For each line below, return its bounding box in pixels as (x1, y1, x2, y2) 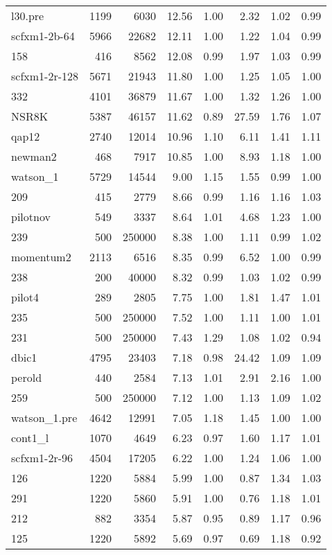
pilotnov (11, 209, 51, 224)
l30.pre (11, 8, 44, 24)
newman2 (11, 148, 57, 164)
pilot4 (11, 289, 40, 305)
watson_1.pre (11, 409, 78, 425)
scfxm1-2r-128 (11, 68, 79, 84)
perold (11, 369, 42, 385)
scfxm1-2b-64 (11, 28, 75, 44)
